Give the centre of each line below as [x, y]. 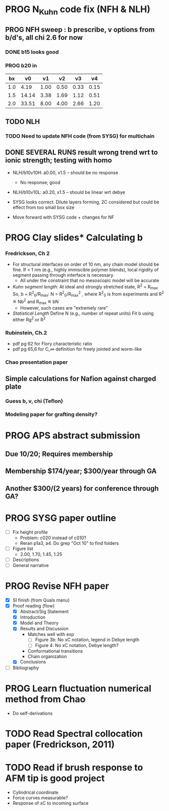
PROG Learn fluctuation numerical [78, 688]
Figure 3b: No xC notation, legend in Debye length [87, 640]
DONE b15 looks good [32, 52]
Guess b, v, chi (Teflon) [34, 401]
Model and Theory [39, 623]
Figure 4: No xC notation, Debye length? [77, 646]
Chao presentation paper [37, 362]
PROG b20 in [21, 66]
